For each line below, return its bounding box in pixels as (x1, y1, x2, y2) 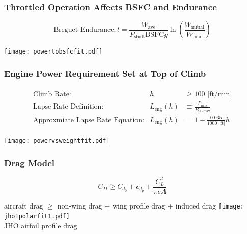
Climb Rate (33, 91, 69, 98)
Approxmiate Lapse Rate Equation (33, 116, 143, 124)
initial (191, 24, 204, 30)
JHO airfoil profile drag (4, 220, 77, 230)
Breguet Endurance (53, 26, 114, 34)
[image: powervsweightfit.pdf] (4, 137, 110, 145)
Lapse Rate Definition (33, 103, 102, 111)
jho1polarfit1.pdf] (4, 213, 70, 220)
